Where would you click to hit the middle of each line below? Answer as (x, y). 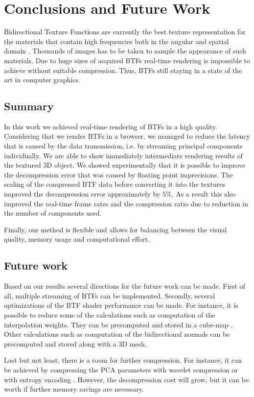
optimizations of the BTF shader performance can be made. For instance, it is (121, 305)
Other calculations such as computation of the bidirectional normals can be (117, 334)
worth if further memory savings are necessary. (74, 389)
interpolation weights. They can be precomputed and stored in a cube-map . (118, 324)
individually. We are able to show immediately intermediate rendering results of (123, 155)
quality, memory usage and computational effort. (77, 239)
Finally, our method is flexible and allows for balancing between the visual (115, 229)
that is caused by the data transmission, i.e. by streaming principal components (123, 146)
